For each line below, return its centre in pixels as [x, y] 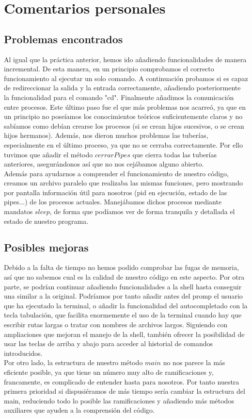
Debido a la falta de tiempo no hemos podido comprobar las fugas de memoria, [122, 267]
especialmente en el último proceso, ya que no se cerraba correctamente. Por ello [123, 144]
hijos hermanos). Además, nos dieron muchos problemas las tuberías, [106, 135]
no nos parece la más [194, 362]
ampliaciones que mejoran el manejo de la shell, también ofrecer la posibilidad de [124, 334]
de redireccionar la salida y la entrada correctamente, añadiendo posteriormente [122, 88]
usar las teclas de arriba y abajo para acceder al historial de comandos [109, 343]
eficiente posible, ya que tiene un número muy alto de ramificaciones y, [109, 372]
